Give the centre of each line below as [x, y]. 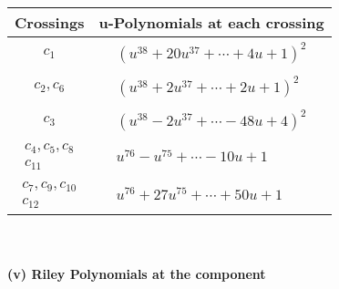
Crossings [50, 22]
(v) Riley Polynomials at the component [137, 274]
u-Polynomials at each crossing [211, 22]
